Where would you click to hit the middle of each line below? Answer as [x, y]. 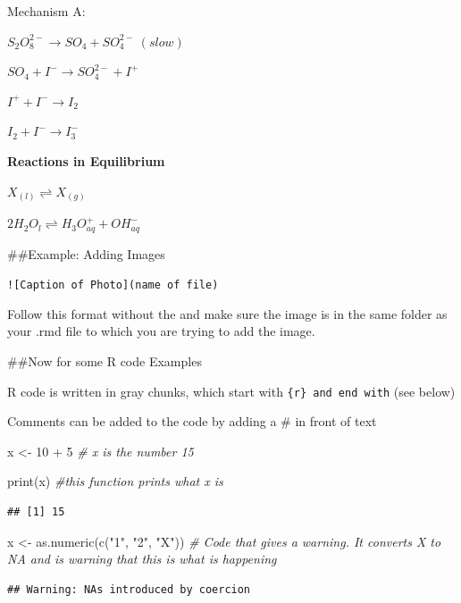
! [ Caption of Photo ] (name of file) [113, 285]
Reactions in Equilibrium [86, 160]
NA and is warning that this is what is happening [142, 559]
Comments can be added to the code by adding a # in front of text [192, 421]
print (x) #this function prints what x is [115, 481]
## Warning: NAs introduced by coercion [129, 589]
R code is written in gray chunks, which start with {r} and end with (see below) [231, 391]
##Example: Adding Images [86, 253]
